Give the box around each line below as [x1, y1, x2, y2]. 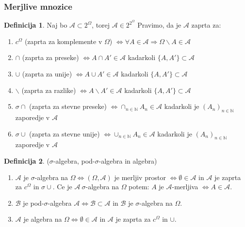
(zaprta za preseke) [22, 52, 79, 62]
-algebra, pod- [53, 156, 95, 166]
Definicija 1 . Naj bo [4, 20, 67, 30]
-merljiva [172, 182, 198, 192]
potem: [129, 182, 149, 192]
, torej [92, 20, 110, 30]
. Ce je [52, 182, 72, 192]
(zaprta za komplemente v [24, 36, 102, 46]
